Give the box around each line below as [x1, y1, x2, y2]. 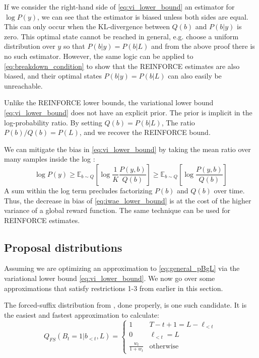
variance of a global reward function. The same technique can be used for [4, 205, 231, 216]
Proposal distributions [4, 239, 122, 255]
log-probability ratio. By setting [4, 117, 102, 127]
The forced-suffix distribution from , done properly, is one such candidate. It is [4, 300, 247, 310]
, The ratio [161, 117, 195, 127]
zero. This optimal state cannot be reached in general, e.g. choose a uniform [4, 31, 239, 41]
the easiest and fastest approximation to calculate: [4, 309, 159, 320]
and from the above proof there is [151, 41, 255, 51]
